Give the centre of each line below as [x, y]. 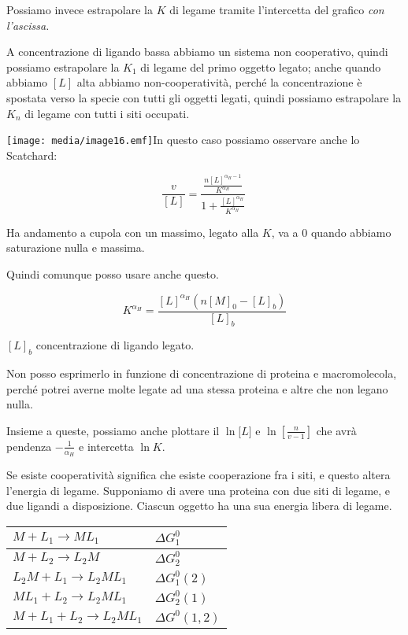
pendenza [29, 446]
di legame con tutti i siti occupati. [107, 113]
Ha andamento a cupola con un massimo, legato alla [133, 232]
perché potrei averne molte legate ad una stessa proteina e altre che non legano [197, 388]
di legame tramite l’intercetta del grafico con [277, 9]
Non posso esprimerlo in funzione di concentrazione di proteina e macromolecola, [202, 373]
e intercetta [106, 446]
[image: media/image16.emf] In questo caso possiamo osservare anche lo [183, 140]
